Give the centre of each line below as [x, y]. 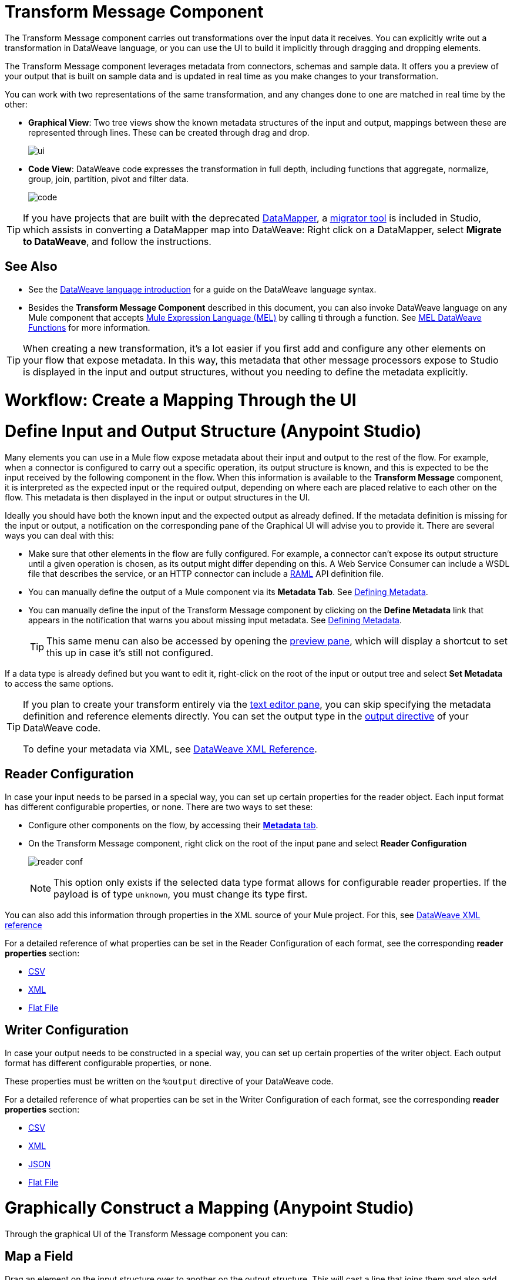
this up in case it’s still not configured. [130, 652]
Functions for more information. [89, 327]
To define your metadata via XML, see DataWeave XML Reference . [170, 749]
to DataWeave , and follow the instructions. [117, 241]
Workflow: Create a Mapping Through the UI [181, 400]
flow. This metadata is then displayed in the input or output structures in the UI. [157, 497]
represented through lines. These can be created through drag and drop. [169, 132]
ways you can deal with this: [60, 535]
